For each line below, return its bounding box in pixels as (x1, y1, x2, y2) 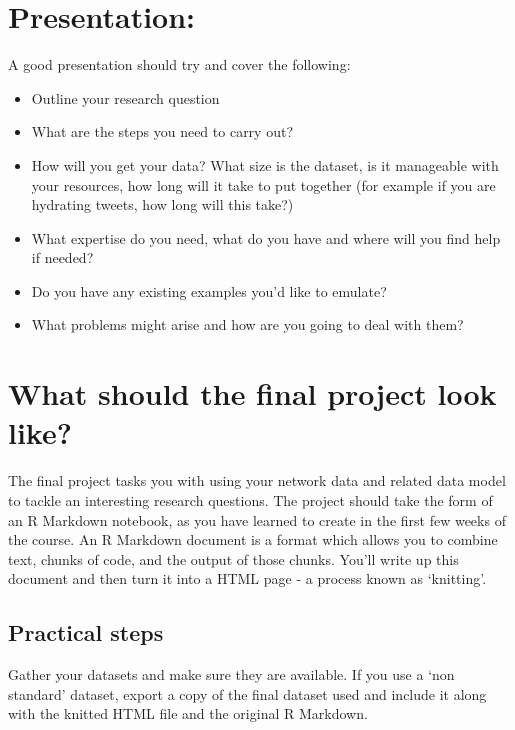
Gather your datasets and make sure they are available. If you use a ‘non (8, 664, 455, 685)
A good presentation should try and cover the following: (8, 54, 351, 75)
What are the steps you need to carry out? (31, 121, 293, 142)
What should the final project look (8, 373, 497, 414)
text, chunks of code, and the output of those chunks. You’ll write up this (8, 548, 459, 569)
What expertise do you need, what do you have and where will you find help (31, 227, 501, 248)
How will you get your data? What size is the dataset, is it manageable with (31, 154, 499, 175)
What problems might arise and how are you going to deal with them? (31, 314, 464, 335)
